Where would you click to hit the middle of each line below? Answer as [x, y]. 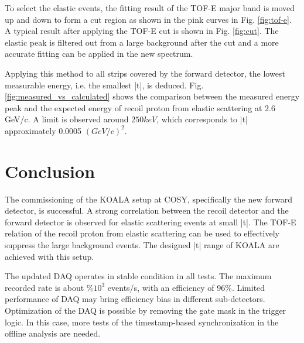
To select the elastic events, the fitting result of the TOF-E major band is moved [150, 8]
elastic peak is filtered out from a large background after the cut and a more [142, 42]
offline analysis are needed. [53, 333]
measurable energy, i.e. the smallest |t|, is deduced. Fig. [104, 85]
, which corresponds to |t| [202, 119]
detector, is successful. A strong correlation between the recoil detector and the [147, 210]
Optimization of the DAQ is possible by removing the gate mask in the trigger [146, 310]
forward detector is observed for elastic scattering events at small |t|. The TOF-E [151, 222]
